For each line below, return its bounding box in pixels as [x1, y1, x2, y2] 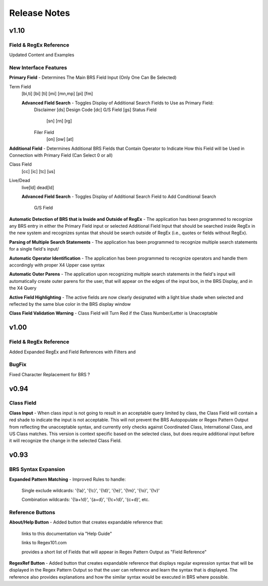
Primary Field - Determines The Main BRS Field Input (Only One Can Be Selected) [9, 74, 177, 80]
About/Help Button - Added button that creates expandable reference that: [9, 519, 163, 525]
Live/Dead [9, 178, 30, 184]
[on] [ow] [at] [46, 136, 74, 142]
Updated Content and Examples [9, 52, 74, 58]
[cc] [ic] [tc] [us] [21, 168, 56, 174]
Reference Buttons [9, 509, 56, 516]
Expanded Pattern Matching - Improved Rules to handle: [9, 476, 126, 482]
